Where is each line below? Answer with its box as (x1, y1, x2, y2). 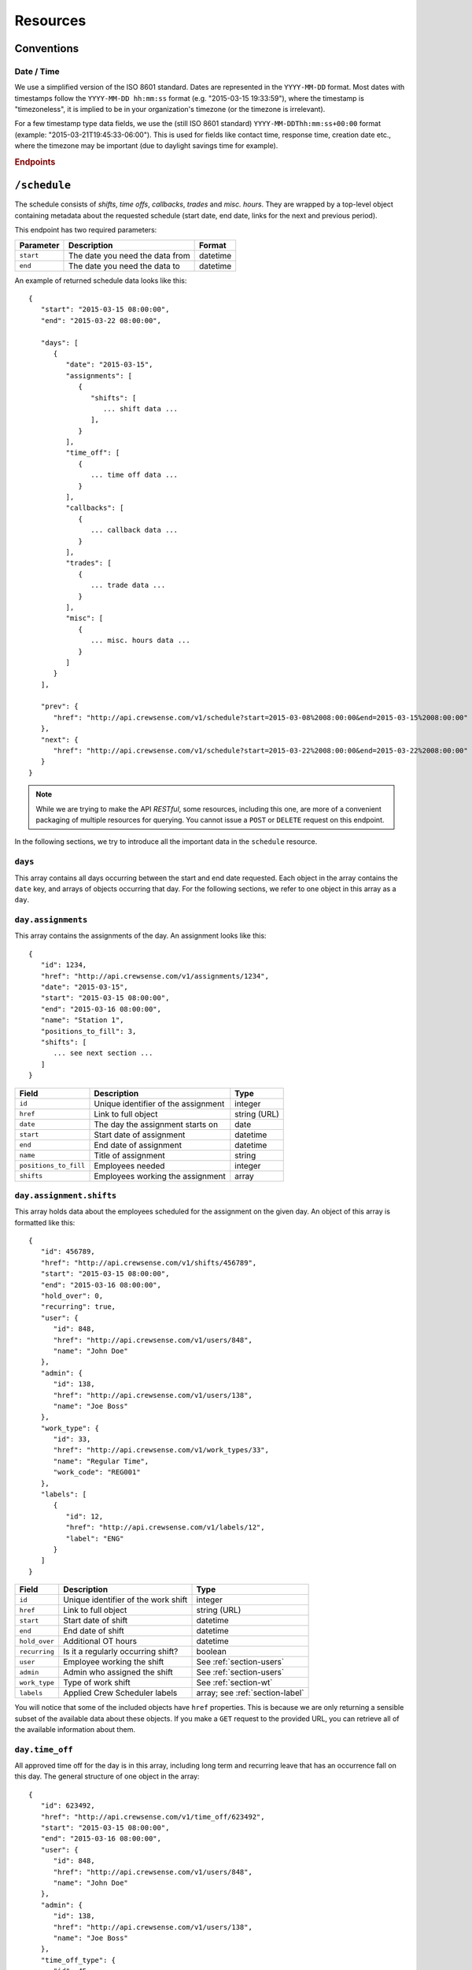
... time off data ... (90, 470, 179, 480)
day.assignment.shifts (14, 1190, 117, 1201)
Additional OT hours (63, 1636, 138, 1647)
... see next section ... (53, 1049, 153, 1057)
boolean (196, 1646, 227, 1657)
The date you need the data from (68, 250, 190, 261)
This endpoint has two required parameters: (14, 225, 157, 235)
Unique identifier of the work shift (63, 1594, 188, 1605)
